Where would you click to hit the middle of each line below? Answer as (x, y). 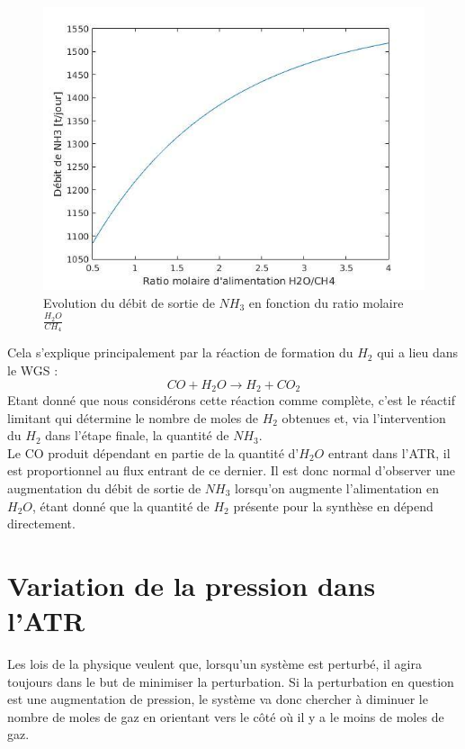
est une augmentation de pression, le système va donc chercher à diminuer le (218, 699)
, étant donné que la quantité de (121, 505)
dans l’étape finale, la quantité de (137, 435)
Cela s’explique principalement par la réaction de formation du (180, 352)
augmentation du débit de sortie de (104, 487)
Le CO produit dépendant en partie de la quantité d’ (153, 452)
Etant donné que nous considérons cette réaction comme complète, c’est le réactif (231, 399)
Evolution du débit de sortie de (129, 302)
